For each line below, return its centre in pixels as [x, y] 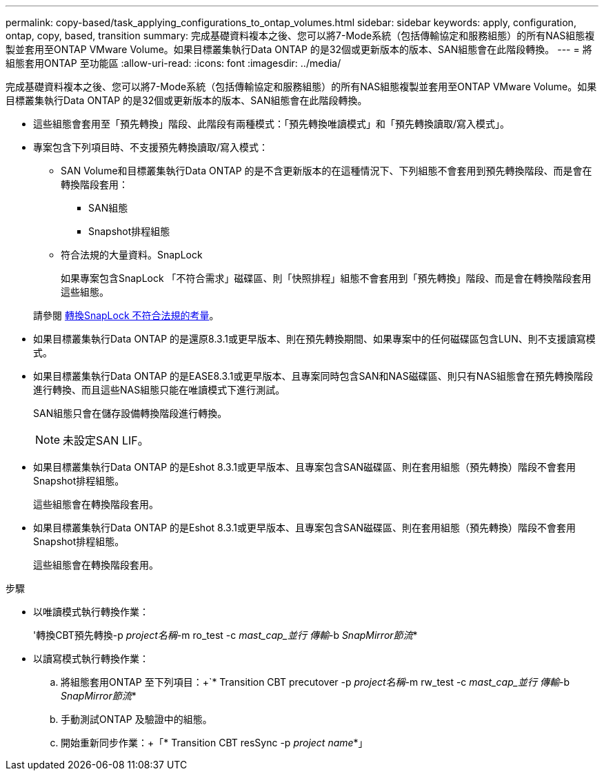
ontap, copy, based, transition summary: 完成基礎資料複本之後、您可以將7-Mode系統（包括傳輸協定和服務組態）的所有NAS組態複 [300, 35]
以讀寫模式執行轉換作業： [91, 658]
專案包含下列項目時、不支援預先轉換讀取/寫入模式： [151, 147]
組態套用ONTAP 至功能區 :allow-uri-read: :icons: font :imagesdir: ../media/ [173, 63]
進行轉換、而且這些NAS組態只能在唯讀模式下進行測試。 [159, 390]
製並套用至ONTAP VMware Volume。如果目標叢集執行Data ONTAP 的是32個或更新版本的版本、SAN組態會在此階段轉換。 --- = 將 [299, 49]
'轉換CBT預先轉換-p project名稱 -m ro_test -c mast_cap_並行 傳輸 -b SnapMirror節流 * [225, 635]
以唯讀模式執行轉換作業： [91, 612]
